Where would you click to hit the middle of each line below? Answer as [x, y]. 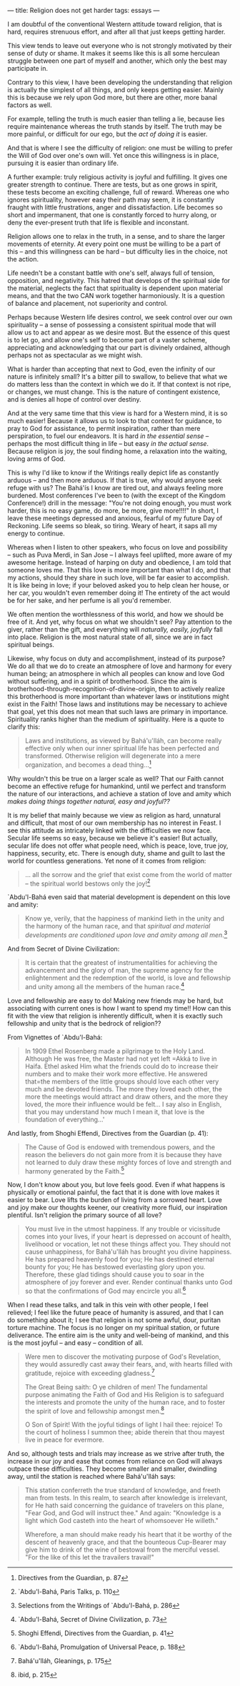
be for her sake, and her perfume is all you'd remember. [89, 600]
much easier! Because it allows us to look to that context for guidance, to [115, 421]
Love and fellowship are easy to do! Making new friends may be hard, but [115, 1001]
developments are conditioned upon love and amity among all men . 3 [126, 934]
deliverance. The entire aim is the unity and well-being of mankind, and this [118, 1335]
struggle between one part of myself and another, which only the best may [117, 61]
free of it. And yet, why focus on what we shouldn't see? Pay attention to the [120, 622]
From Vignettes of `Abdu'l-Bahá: [55, 1037]
